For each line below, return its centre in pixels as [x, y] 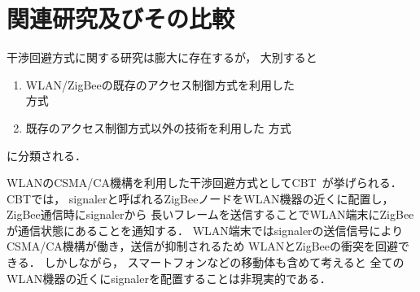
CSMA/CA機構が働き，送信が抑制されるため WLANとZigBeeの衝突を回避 [203, 246]
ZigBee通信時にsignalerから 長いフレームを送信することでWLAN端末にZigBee [210, 214]
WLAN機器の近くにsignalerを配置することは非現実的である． [169, 278]
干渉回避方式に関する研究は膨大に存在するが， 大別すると [162, 57]
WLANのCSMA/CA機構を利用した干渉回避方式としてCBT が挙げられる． [204, 183]
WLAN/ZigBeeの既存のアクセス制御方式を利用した [160, 84]
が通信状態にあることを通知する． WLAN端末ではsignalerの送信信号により [205, 230]
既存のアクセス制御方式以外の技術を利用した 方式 [158, 127]
